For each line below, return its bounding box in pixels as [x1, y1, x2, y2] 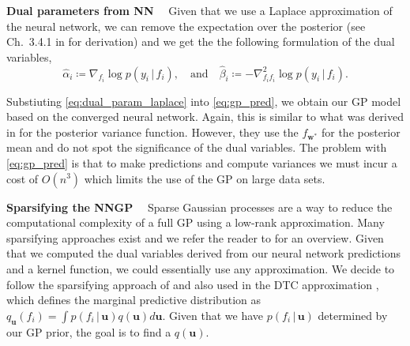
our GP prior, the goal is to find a [6, 323, 171, 340]
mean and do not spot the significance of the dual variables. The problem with [6, 139, 387, 156]
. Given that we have [162, 307, 264, 323]
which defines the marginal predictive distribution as [6, 291, 261, 308]
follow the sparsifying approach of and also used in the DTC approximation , [6, 276, 379, 292]
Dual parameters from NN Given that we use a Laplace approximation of [6, 2, 393, 18]
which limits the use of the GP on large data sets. [84, 170, 325, 186]
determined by [318, 307, 388, 323]
